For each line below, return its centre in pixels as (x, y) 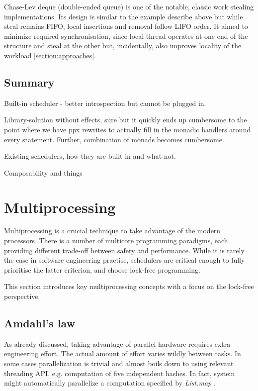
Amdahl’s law (40, 323)
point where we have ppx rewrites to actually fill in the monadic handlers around (128, 129)
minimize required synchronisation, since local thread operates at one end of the (126, 36)
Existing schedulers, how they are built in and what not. (90, 156)
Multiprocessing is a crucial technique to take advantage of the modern (112, 231)
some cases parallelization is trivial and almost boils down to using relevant (119, 363)
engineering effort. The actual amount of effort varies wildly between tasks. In (123, 353)
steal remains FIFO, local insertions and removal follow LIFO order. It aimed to (126, 26)
